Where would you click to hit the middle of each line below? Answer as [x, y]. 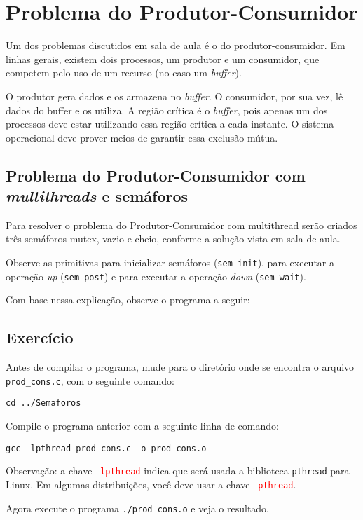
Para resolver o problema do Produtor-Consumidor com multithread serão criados [181, 225]
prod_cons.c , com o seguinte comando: [90, 380]
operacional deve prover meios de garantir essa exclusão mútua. [142, 137]
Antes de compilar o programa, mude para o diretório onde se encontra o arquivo [180, 367]
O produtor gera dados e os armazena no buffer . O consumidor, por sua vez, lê [174, 96]
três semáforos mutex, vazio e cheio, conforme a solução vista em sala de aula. [173, 239]
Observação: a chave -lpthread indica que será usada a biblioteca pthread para [178, 471]
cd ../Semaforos [43, 403]
